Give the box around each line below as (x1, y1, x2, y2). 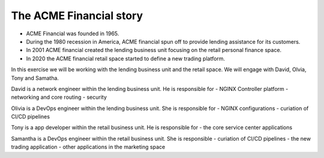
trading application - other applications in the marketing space (11, 144, 166, 151)
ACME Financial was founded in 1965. (26, 30, 119, 37)
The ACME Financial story (11, 9, 143, 22)
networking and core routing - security (11, 93, 107, 101)
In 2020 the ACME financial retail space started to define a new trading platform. (26, 54, 225, 62)
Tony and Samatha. (11, 74, 59, 81)
